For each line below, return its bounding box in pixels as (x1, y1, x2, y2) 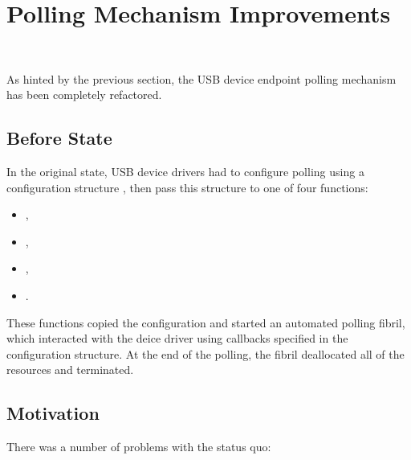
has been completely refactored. (6, 86, 162, 103)
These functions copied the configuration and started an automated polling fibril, (6, 314, 405, 331)
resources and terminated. (6, 361, 134, 378)
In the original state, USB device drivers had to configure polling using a (6, 163, 364, 180)
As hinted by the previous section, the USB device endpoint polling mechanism (6, 70, 397, 87)
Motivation (6, 400, 100, 425)
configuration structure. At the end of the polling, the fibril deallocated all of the (6, 345, 405, 362)
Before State (6, 125, 112, 150)
